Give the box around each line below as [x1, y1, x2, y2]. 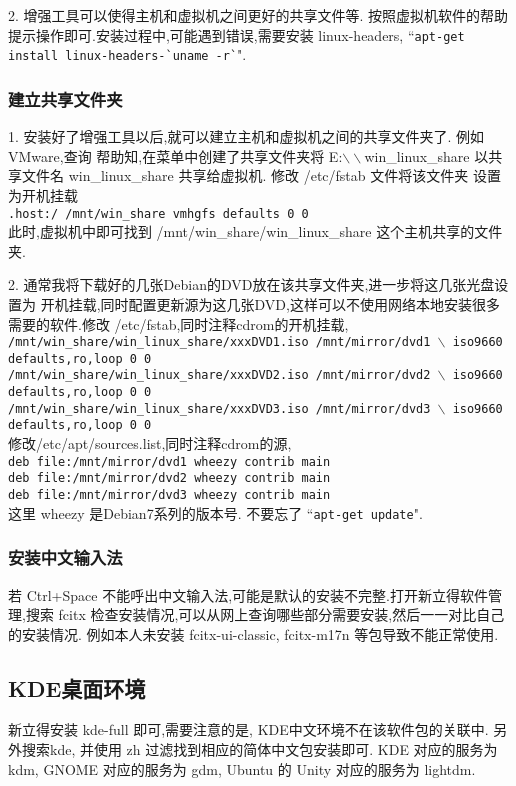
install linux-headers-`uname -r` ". [8, 44, 247, 65]
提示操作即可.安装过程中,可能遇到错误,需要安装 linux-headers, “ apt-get [8, 24, 465, 45]
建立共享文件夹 [8, 86, 123, 111]
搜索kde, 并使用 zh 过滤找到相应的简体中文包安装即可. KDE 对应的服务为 [21, 739, 498, 760]
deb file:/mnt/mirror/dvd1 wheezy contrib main [8, 454, 331, 469]
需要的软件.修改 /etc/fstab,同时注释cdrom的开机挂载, [8, 313, 349, 334]
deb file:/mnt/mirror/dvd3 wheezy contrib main [8, 487, 331, 502]
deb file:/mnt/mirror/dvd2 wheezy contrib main [8, 471, 331, 486]
